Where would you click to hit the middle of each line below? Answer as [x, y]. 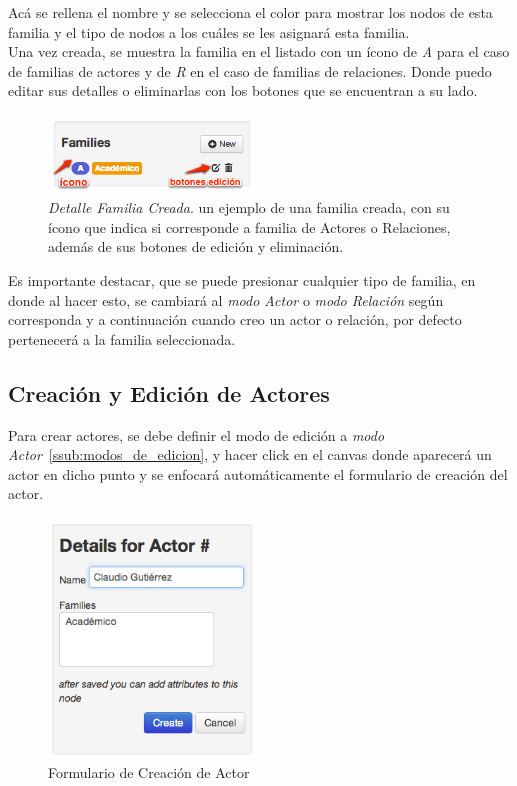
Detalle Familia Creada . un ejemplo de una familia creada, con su [249, 207]
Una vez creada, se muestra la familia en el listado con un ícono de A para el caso [259, 51]
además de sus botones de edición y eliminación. [196, 246]
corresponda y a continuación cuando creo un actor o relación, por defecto [235, 319]
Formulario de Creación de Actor [149, 771]
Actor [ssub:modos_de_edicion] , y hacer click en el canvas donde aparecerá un [250, 454]
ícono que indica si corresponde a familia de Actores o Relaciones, [249, 226]
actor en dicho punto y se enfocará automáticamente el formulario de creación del [258, 473]
